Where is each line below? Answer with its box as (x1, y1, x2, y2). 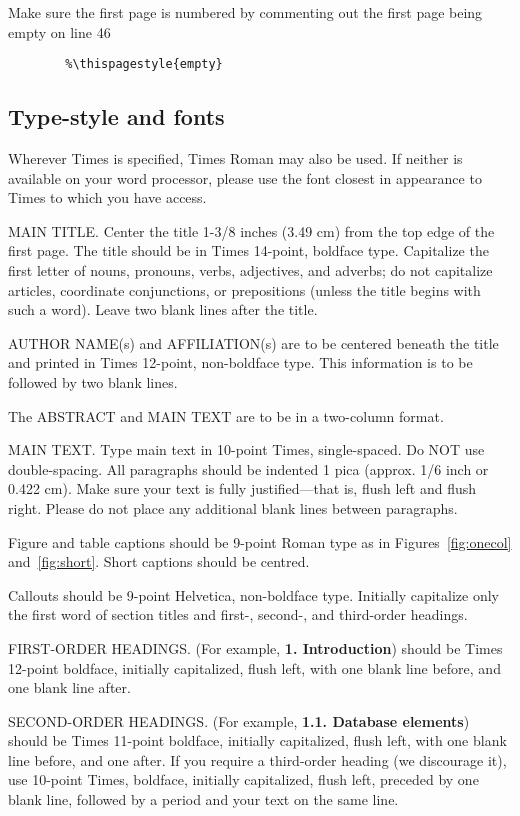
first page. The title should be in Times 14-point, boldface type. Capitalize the (8, 240, 489, 261)
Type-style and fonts (8, 101, 225, 132)
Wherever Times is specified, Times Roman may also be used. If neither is (8, 148, 463, 169)
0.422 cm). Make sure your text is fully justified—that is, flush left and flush (8, 478, 477, 499)
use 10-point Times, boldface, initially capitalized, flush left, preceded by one (8, 769, 479, 790)
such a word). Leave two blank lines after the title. (8, 299, 318, 320)
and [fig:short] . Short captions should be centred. (8, 551, 310, 572)
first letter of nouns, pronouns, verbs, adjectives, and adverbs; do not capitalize (8, 260, 493, 281)
